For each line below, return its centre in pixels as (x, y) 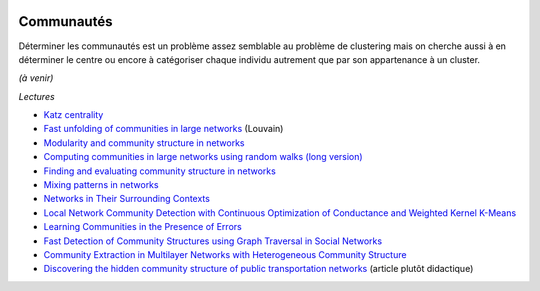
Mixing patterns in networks (101, 185)
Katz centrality (73, 115)
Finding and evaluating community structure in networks (160, 171)
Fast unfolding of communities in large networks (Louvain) (163, 129)
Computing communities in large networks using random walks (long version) (203, 157)
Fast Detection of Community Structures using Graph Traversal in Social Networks (213, 241)
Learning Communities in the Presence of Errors (142, 227)
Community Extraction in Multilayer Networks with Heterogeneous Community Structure (225, 254)
